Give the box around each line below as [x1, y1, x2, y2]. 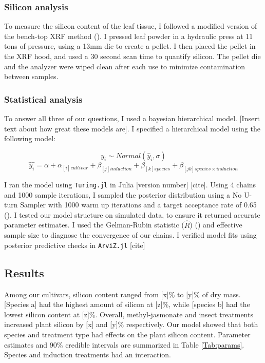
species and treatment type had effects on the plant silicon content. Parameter [4, 329, 251, 339]
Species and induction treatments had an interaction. [4, 349, 171, 360]
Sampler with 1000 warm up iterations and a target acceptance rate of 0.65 [20, 199, 257, 210]
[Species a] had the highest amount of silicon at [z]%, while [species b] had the [4, 299, 250, 310]
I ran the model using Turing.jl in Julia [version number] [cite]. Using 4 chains [4, 179, 256, 189]
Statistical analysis [4, 92, 83, 105]
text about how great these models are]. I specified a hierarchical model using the [4, 123, 260, 133]
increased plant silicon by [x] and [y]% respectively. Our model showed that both [4, 319, 258, 330]
